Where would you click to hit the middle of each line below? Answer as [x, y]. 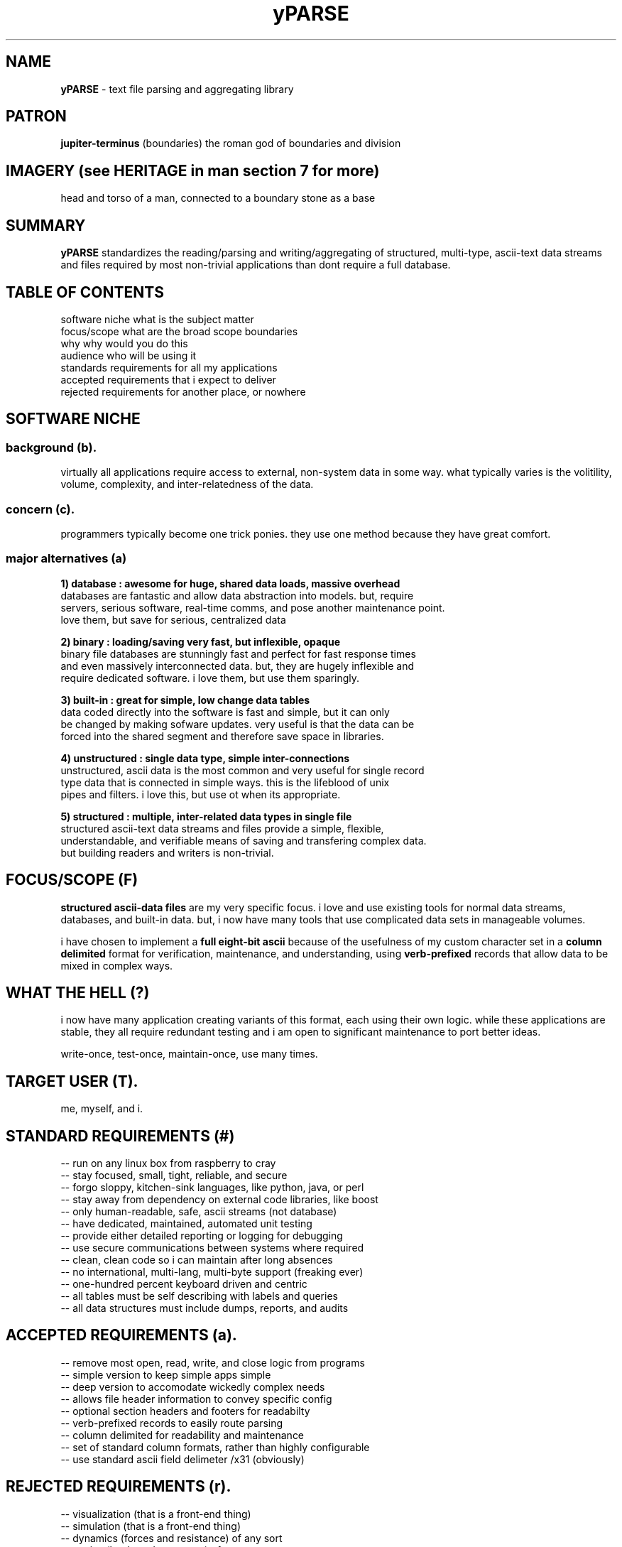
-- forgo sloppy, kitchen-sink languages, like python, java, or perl [212, 1188]
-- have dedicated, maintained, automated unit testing [186, 1224]
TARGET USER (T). [72, 1081]
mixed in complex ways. [117, 965]
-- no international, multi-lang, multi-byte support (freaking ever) [212, 1272]
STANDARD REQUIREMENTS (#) [120, 1136]
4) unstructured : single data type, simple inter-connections [205, 758]
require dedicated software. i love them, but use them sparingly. [210, 678]
